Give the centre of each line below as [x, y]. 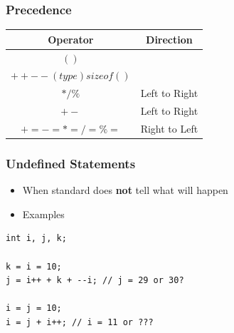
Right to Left [169, 128]
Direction [169, 39]
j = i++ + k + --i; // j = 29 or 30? [95, 281]
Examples [43, 214]
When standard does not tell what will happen [125, 190]
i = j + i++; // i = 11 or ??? [80, 322]
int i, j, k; [36, 239]
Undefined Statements [71, 163]
